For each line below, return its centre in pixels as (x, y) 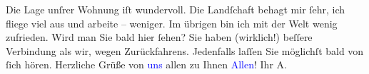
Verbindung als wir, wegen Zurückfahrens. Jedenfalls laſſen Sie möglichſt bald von (185, 50)
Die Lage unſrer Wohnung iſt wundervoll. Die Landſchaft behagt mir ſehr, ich (176, 9)
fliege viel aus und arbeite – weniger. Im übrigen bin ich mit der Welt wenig (172, 23)
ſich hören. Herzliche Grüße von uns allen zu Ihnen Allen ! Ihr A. (146, 64)
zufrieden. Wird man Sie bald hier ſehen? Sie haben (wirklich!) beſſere (159, 37)
